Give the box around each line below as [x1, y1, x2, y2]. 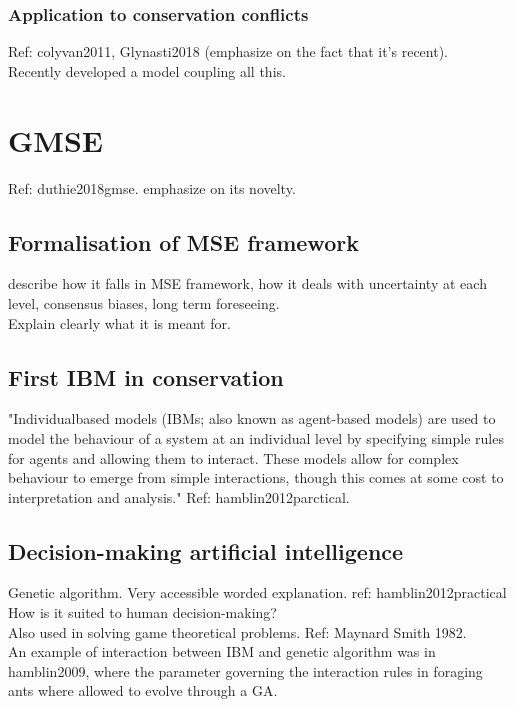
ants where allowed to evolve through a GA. [8, 680, 278, 701]
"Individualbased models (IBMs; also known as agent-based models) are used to [8, 408, 496, 429]
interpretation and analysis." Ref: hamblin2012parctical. [8, 486, 350, 507]
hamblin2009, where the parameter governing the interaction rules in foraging [8, 660, 483, 681]
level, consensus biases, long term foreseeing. [8, 292, 280, 313]
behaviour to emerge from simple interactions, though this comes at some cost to [8, 467, 504, 488]
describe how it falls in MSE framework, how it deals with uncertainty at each [8, 273, 487, 294]
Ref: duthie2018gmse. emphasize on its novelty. [8, 177, 296, 198]
